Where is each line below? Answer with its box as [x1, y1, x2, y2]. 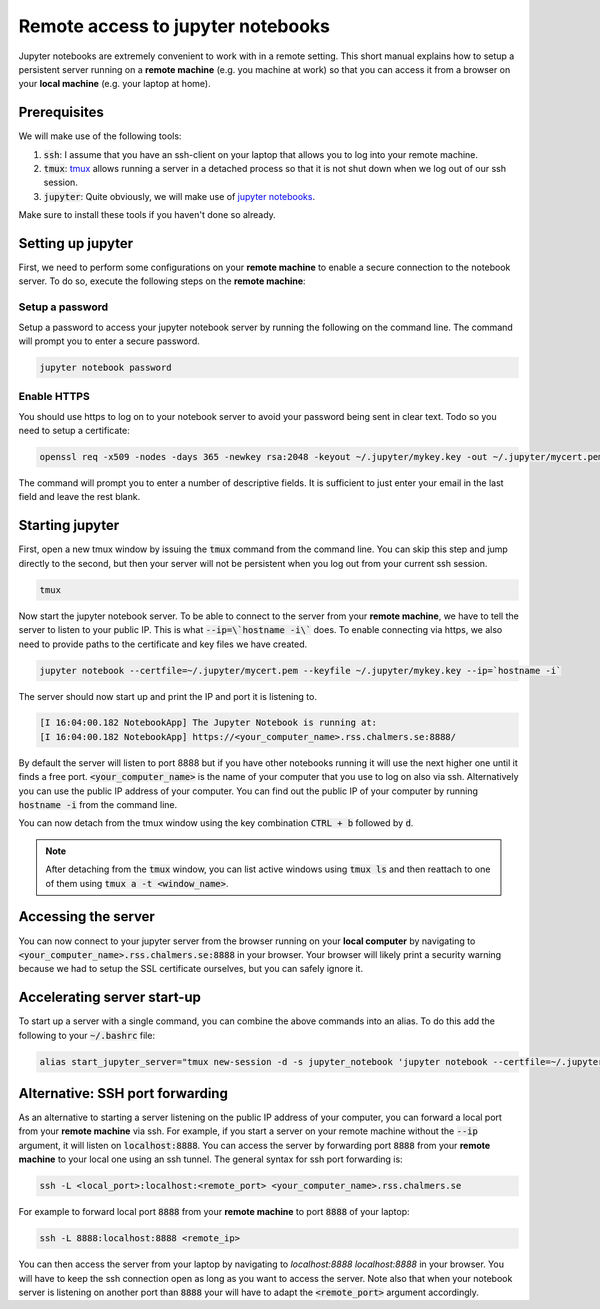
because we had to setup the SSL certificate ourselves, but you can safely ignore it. [18, 963, 364, 975]
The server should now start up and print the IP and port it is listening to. [18, 690, 317, 702]
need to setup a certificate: [18, 425, 130, 437]
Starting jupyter [18, 517, 120, 534]
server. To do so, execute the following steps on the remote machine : [18, 275, 306, 287]
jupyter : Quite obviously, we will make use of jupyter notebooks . [43, 190, 315, 202]
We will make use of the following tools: [18, 130, 182, 142]
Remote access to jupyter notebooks [18, 15, 330, 37]
